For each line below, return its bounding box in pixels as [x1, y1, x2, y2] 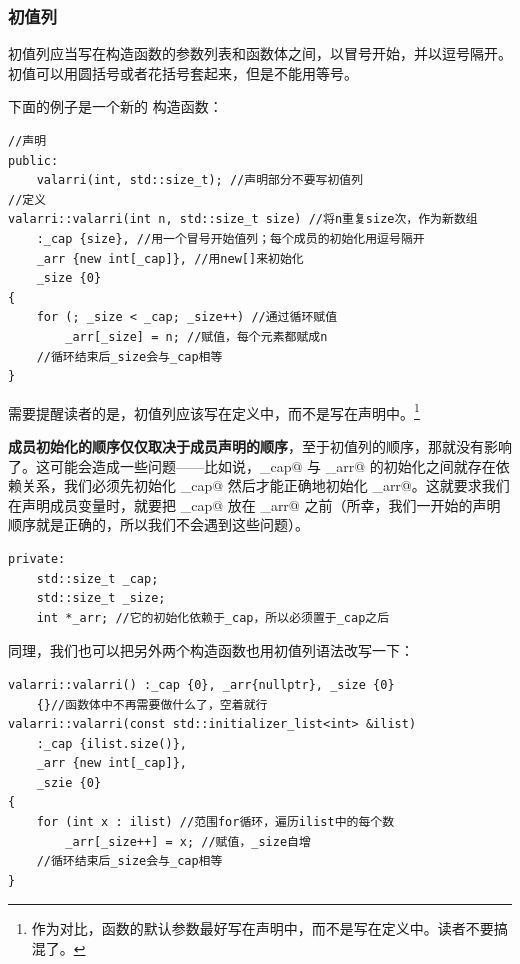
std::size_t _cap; [36, 571, 159, 586]
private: [8, 551, 66, 566]
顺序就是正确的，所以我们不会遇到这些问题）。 [8, 514, 309, 535]
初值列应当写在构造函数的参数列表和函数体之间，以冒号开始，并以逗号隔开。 [8, 43, 512, 64]
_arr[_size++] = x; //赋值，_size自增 [65, 834, 311, 849]
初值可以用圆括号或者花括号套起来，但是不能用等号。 [8, 62, 358, 83]
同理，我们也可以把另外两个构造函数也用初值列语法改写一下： [8, 640, 414, 661]
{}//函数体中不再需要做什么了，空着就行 [36, 697, 268, 712]
